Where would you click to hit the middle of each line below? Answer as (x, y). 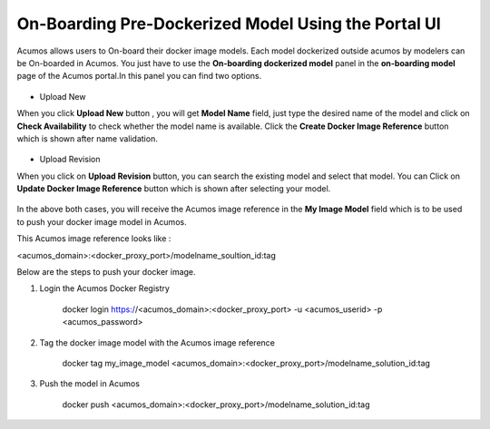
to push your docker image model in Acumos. (102, 221)
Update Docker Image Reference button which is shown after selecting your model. (174, 189)
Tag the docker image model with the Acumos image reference (157, 342)
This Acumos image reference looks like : (94, 239)
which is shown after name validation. (87, 138)
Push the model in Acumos (90, 384)
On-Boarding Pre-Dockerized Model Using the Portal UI (229, 24)
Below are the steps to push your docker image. (106, 272)
